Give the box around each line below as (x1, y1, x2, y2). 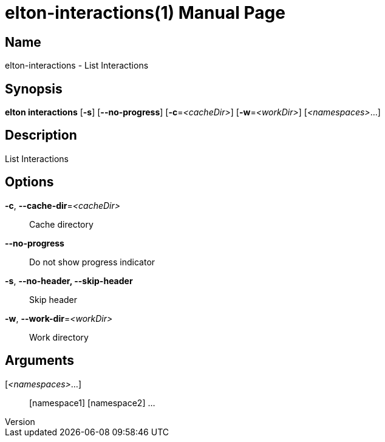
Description (5, 127, 77, 143)
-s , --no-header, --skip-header (5, 275, 133, 286)
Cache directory (29, 219, 94, 229)
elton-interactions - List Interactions (5, 60, 149, 71)
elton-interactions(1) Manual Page (5, 2, 285, 23)
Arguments (5, 353, 75, 369)
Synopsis (5, 81, 63, 97)
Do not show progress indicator (29, 256, 155, 267)
